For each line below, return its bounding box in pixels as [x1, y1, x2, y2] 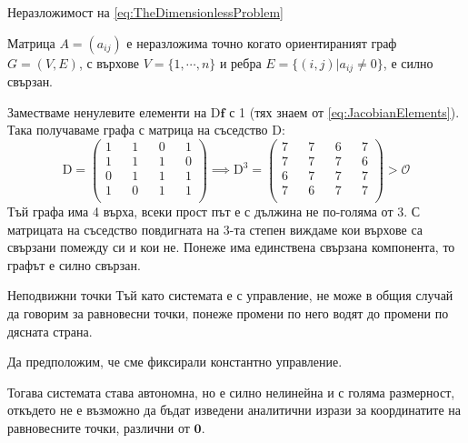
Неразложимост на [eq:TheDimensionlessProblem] [7, 3, 284, 21]
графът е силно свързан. [7, 255, 141, 274]
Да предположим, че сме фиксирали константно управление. [7, 352, 343, 371]
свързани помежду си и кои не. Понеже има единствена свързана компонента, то [7, 237, 455, 257]
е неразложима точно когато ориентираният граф [126, 33, 397, 52]
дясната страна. [7, 321, 93, 340]
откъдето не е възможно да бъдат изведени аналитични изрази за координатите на [7, 400, 461, 419]
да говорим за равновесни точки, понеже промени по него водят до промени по [7, 304, 449, 323]
